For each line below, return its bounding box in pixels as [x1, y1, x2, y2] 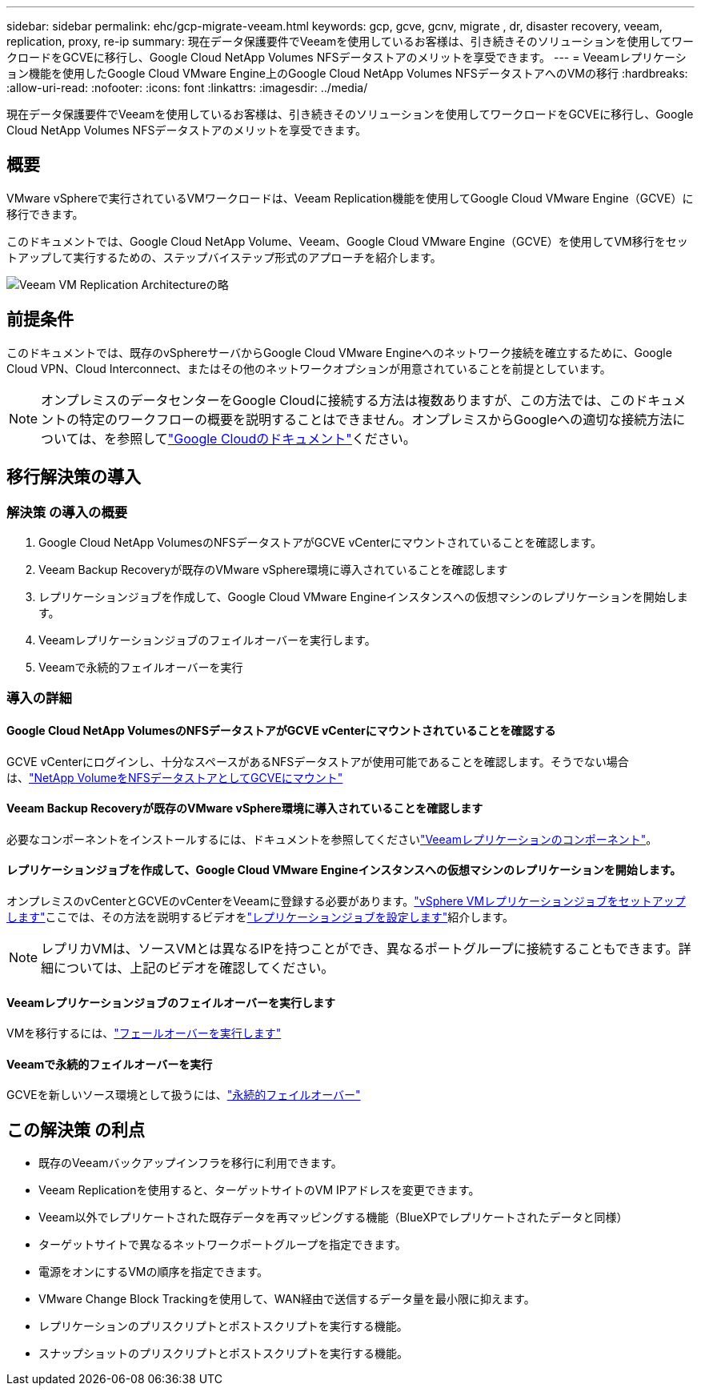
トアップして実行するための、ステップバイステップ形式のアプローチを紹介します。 [6, 250, 442, 264]
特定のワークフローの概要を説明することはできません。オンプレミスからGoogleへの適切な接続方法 [79, 411, 673, 427]
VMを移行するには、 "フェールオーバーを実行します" [6, 1026, 282, 1041]
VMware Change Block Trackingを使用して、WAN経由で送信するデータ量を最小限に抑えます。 [38, 1292, 535, 1306]
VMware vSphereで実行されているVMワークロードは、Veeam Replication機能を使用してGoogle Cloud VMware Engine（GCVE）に [6, 191, 694, 205]
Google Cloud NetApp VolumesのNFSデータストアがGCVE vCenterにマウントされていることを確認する [6, 723, 556, 737]
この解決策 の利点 [6, 1119, 145, 1140]
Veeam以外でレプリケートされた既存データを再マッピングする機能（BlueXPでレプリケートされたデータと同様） [38, 1210, 628, 1225]
